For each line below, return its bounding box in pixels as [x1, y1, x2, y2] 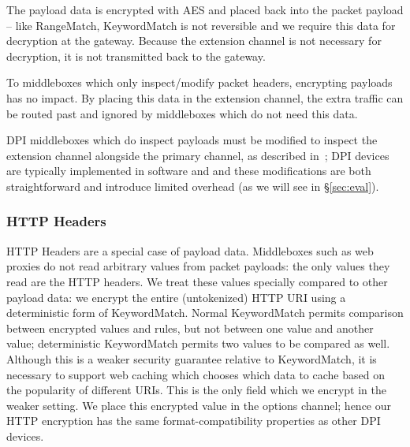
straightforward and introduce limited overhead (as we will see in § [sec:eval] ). [6, 177, 379, 194]
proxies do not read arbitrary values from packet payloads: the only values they [6, 258, 390, 274]
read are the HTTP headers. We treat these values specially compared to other [6, 273, 388, 289]
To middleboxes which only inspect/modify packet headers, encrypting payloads [6, 74, 393, 91]
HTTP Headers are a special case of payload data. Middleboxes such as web [6, 242, 374, 259]
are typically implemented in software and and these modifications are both [6, 162, 371, 179]
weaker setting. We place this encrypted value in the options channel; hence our [6, 397, 391, 413]
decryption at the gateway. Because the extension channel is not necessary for [6, 32, 382, 49]
